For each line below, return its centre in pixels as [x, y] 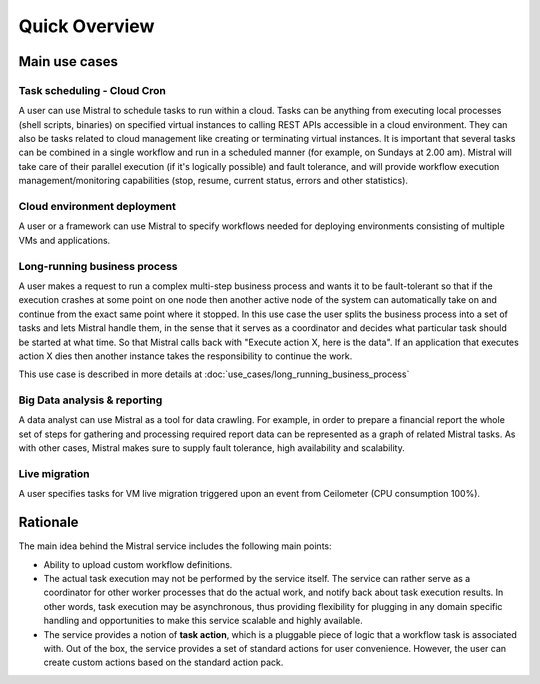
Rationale [48, 522]
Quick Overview [86, 26]
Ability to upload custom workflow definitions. [138, 564]
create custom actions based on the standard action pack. [163, 662]
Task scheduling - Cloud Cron [92, 90]
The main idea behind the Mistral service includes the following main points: [175, 546]
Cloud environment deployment [97, 207]
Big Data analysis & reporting [90, 400]
